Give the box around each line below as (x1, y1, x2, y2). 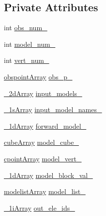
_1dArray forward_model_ (4, 120, 87, 131)
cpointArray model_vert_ (4, 153, 82, 163)
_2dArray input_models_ (4, 88, 82, 98)
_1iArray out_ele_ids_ (4, 202, 75, 213)
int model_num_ (4, 39, 56, 49)
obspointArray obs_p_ (4, 71, 73, 81)
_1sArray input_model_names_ (4, 104, 102, 115)
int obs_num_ (4, 22, 47, 33)
